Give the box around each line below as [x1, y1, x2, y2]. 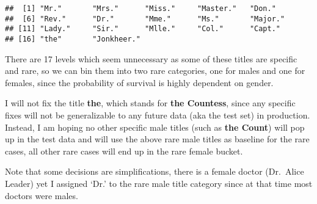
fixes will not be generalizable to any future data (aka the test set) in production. [5, 109, 310, 121]
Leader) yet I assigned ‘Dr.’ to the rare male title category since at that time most [5, 177, 313, 189]
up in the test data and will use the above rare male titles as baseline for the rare [5, 133, 310, 145]
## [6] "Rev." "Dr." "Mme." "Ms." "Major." [5, 14, 285, 23]
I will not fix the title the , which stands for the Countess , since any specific [5, 97, 296, 109]
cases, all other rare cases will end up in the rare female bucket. [5, 144, 243, 157]
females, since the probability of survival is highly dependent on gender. [5, 76, 274, 89]
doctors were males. [5, 189, 78, 202]
